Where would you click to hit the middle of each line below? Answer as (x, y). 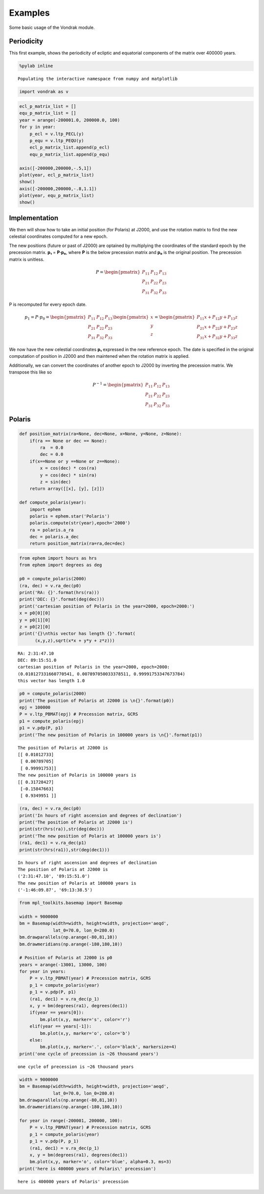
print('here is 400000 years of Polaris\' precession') (88, 1169)
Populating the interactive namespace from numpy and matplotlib (98, 79)
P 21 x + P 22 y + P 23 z (217, 327)
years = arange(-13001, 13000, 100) (63, 965)
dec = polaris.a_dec (54, 537)
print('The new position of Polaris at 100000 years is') (90, 836)
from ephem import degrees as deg (61, 565)
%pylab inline (36, 66)
